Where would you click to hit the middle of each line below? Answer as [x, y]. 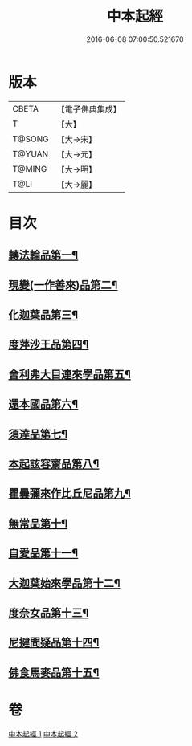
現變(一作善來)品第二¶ [63, 285]
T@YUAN [31, 153]
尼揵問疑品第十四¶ [54, 643]
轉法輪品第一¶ [43, 255]
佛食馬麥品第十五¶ [54, 673]
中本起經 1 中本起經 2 [43, 734]
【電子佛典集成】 [89, 109]
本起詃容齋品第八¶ [54, 464]
